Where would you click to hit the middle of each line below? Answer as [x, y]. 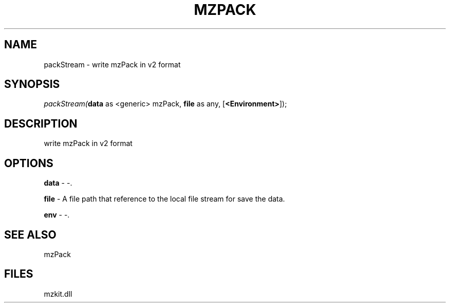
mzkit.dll [58, 294]
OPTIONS [29, 163]
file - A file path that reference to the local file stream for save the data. [164, 199]
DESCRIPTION [41, 123]
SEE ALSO [30, 234]
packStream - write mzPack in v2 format [112, 64]
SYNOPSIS [32, 84]
